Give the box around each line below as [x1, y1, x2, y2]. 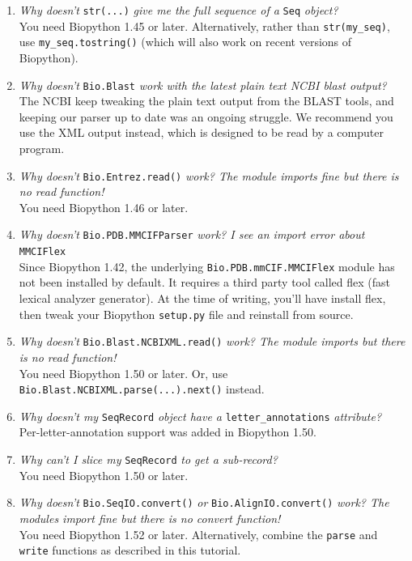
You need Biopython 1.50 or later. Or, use [19, 364, 228, 381]
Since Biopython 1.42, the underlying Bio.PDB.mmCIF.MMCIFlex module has [19, 257, 395, 274]
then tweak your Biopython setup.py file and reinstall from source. [19, 305, 354, 322]
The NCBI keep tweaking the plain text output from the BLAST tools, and [19, 92, 394, 109]
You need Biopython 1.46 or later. [19, 198, 189, 215]
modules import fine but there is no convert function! [19, 509, 281, 526]
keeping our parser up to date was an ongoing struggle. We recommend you [19, 108, 393, 125]
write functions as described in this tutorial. [19, 542, 241, 559]
